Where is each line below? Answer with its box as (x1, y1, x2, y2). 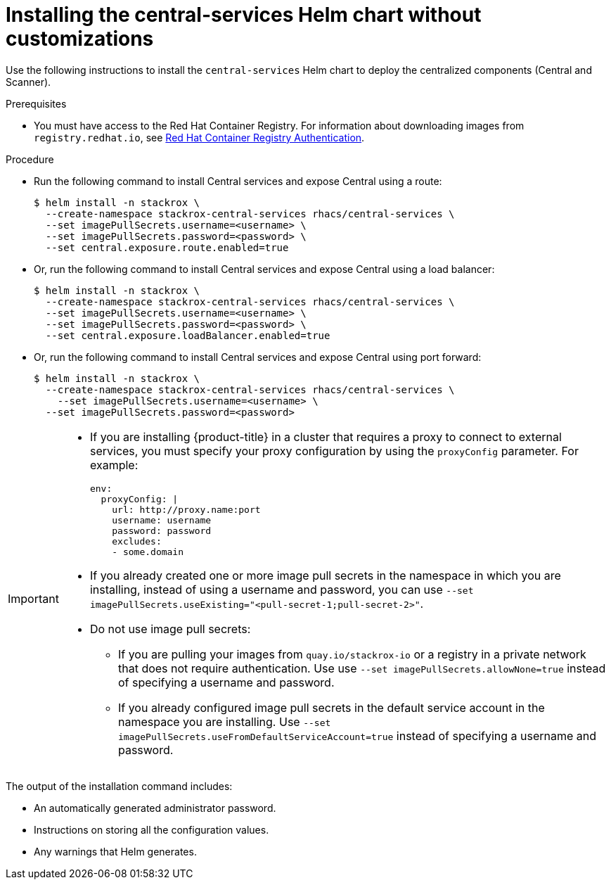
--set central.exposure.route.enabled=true (45, 241, 289, 253)
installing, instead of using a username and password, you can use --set (89, 582, 474, 597)
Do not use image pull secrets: (89, 621, 251, 636)
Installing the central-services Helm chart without (6, 3, 482, 27)
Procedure (6, 153, 54, 165)
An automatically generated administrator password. (34, 801, 276, 814)
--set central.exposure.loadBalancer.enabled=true (45, 329, 330, 341)
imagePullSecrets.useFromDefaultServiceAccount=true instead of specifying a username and (117, 728, 597, 743)
